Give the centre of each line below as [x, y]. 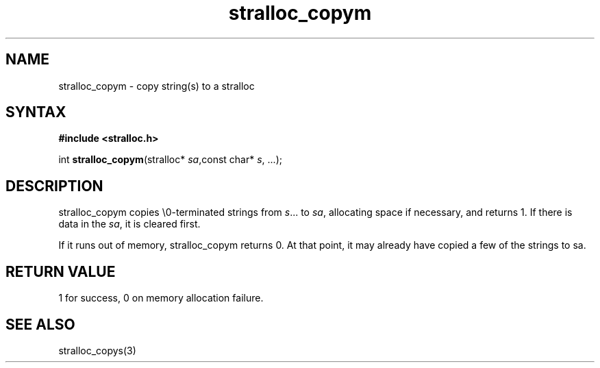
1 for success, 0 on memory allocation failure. [161, 298]
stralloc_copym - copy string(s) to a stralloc [157, 86]
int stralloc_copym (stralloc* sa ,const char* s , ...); [170, 160]
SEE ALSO [40, 324]
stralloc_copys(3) [97, 350]
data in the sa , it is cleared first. [129, 224]
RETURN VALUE [61, 271]
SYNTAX [36, 112]
